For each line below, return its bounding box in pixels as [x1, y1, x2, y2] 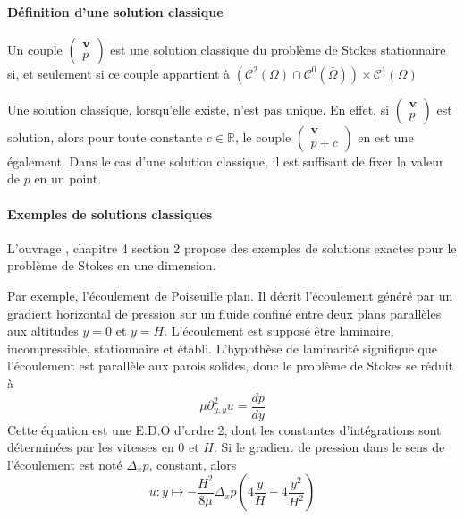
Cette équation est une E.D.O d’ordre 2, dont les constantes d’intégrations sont [7, 420, 442, 438]
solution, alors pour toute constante [7, 127, 203, 146]
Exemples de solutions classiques [7, 204, 213, 223]
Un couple [7, 39, 63, 58]
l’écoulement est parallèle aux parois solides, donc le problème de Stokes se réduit [7, 356, 454, 375]
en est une [358, 127, 414, 146]
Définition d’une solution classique [7, 2, 224, 21]
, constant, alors [148, 455, 237, 473]
